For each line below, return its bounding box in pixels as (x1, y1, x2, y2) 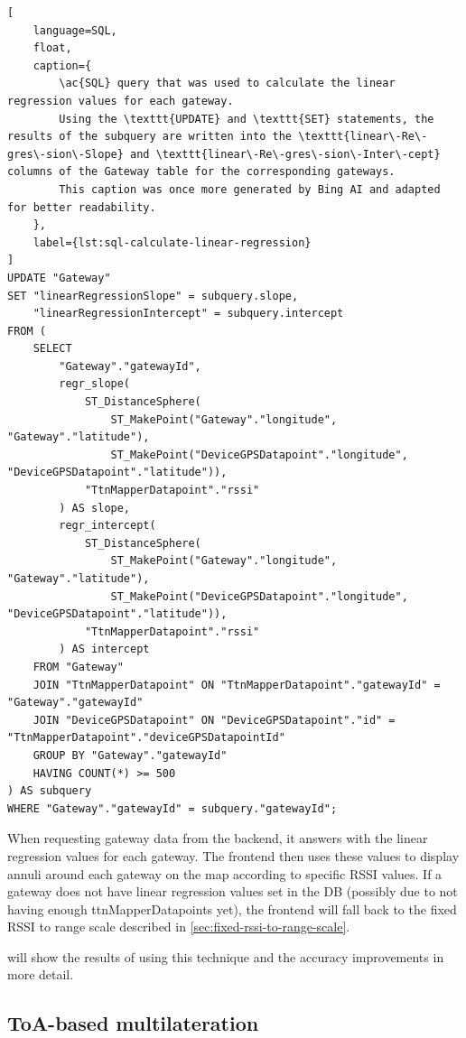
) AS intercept (59, 643, 150, 656)
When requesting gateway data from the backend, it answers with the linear (7, 829, 428, 848)
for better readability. (7, 200, 156, 214)
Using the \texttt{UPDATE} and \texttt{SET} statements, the (59, 112, 434, 125)
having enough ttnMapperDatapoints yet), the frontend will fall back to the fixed (7, 899, 457, 918)
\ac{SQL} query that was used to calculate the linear (59, 77, 396, 90)
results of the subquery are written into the (7, 130, 292, 144)
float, (33, 42, 72, 55)
